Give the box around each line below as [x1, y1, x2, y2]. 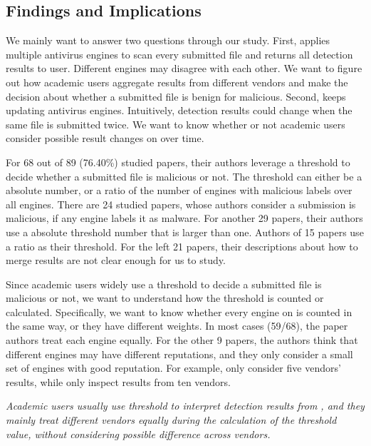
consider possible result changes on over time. [6, 131, 204, 146]
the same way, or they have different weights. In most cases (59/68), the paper [6, 318, 348, 333]
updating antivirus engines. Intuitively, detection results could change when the [6, 103, 352, 118]
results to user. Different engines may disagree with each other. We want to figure [6, 61, 362, 76]
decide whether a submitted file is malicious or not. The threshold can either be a [6, 168, 362, 183]
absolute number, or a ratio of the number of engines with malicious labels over [6, 183, 352, 198]
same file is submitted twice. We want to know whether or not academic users [6, 116, 345, 131]
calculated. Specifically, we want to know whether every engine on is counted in [6, 304, 352, 319]
